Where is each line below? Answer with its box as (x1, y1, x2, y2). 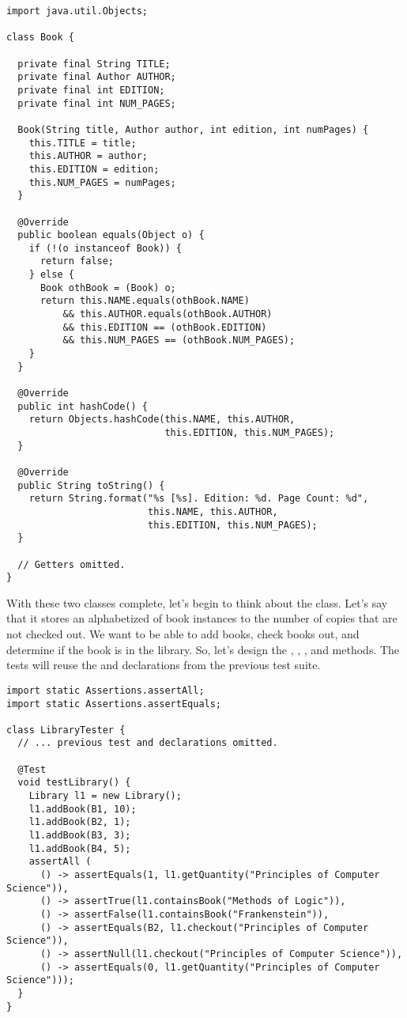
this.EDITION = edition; (28, 163, 160, 175)
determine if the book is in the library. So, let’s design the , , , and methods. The (6, 641, 400, 657)
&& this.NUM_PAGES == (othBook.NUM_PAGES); (62, 335, 296, 346)
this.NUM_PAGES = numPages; (28, 176, 176, 188)
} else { (28, 269, 74, 281)
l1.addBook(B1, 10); (28, 803, 137, 815)
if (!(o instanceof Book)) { (28, 242, 182, 254)
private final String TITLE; (17, 58, 171, 70)
